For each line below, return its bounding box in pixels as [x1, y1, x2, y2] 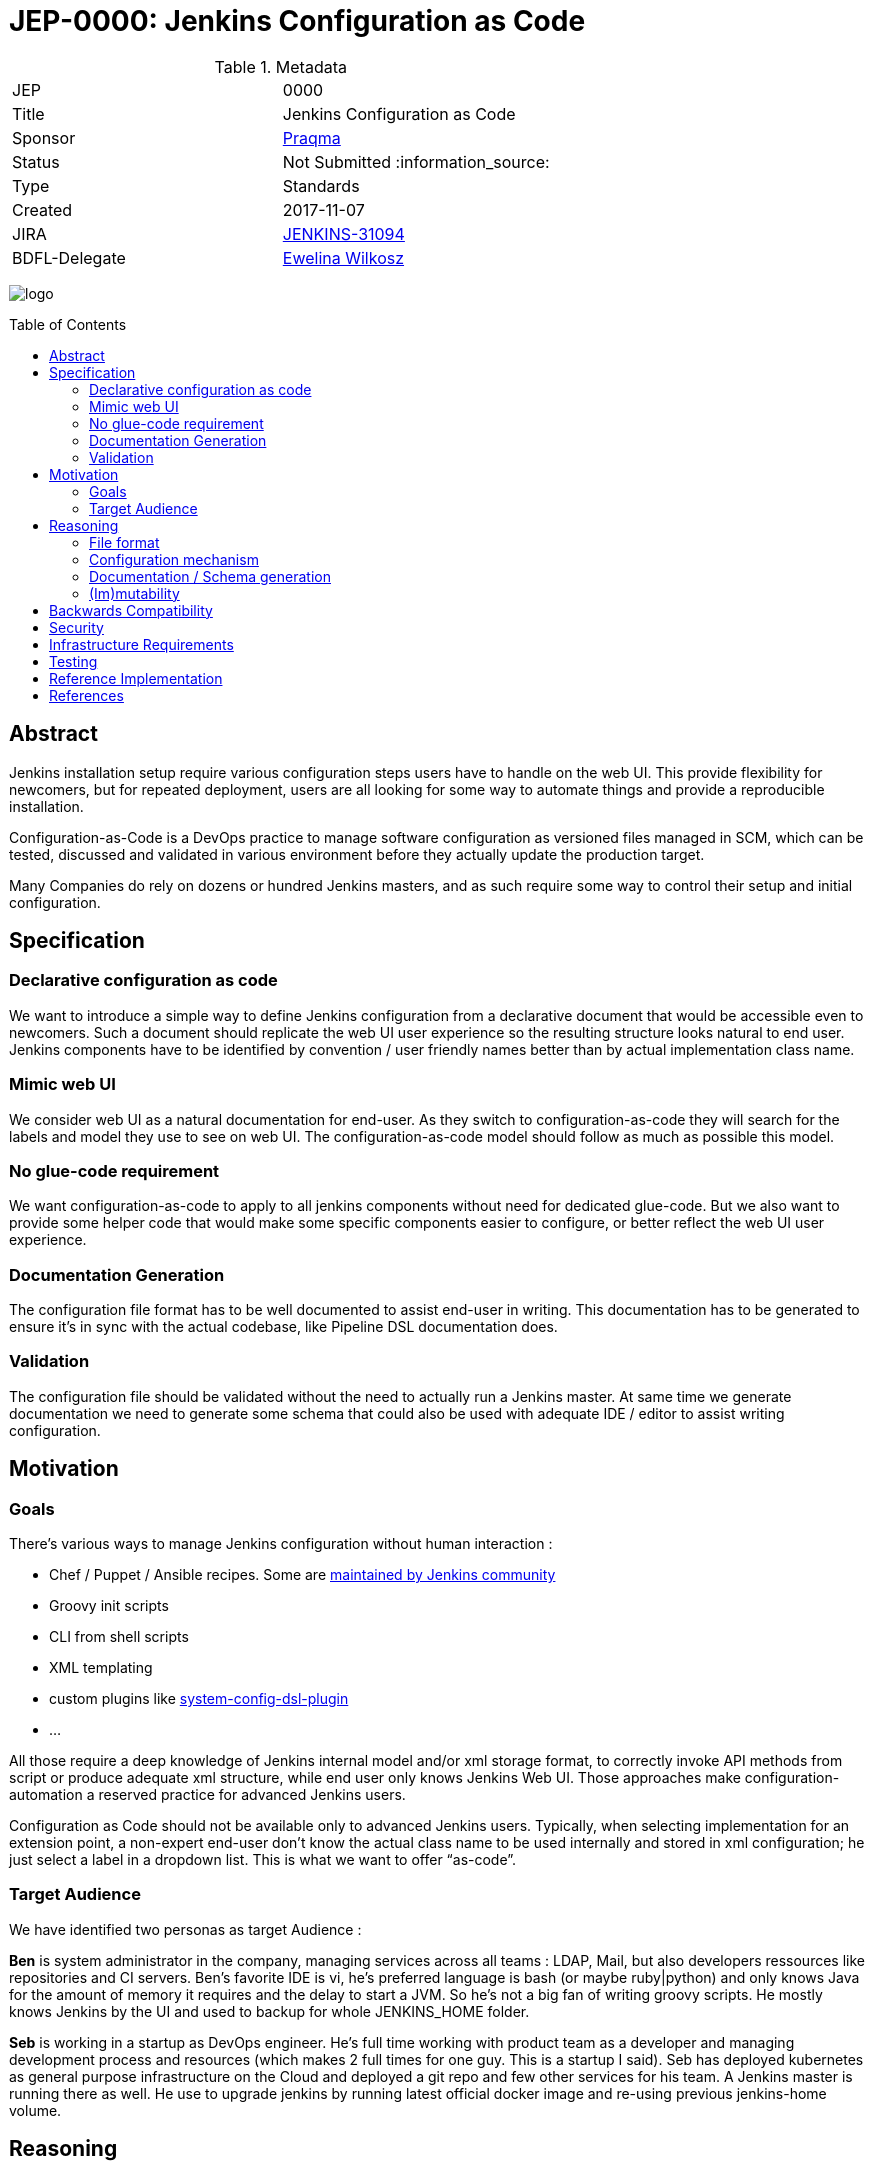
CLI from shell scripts [49, 1628, 189, 1646]
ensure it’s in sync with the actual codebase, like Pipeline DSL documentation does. [9, 1318, 558, 1336]
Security [49, 618, 104, 636]
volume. [9, 2101, 62, 2119]
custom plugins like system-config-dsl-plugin [49, 1690, 349, 1708]
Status [12, 151, 60, 172]
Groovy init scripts [49, 1597, 169, 1615]
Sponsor [12, 127, 76, 148]
